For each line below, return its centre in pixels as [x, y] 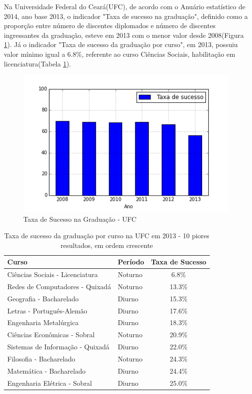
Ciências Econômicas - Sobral [51, 335]
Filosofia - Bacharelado [41, 358]
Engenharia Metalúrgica [43, 322]
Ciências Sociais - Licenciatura [53, 274]
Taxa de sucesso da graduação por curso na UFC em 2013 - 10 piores [107, 235]
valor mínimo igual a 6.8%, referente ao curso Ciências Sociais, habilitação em [120, 54]
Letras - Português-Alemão [47, 310]
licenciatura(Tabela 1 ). [38, 63]
